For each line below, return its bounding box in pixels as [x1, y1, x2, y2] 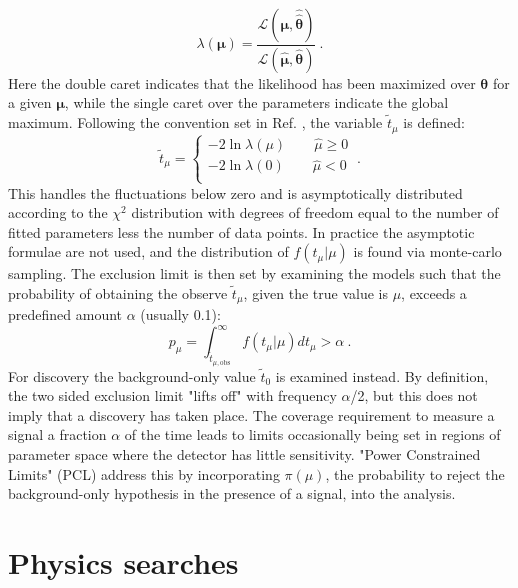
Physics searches [8, 542, 239, 583]
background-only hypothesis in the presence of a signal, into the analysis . [8, 483, 456, 504]
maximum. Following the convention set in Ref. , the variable [8, 112, 383, 133]
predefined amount [8, 304, 123, 325]
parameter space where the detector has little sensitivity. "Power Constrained [8, 444, 481, 465]
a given [8, 92, 52, 113]
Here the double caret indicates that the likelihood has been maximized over [8, 72, 476, 93]
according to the [8, 202, 108, 223]
